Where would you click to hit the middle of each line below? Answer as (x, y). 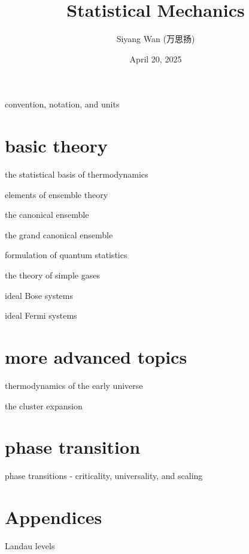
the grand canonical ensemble (59, 234)
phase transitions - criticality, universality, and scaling (104, 476)
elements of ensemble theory (57, 194)
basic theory (56, 146)
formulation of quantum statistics (66, 255)
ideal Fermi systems (41, 315)
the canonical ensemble (47, 215)
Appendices (54, 517)
